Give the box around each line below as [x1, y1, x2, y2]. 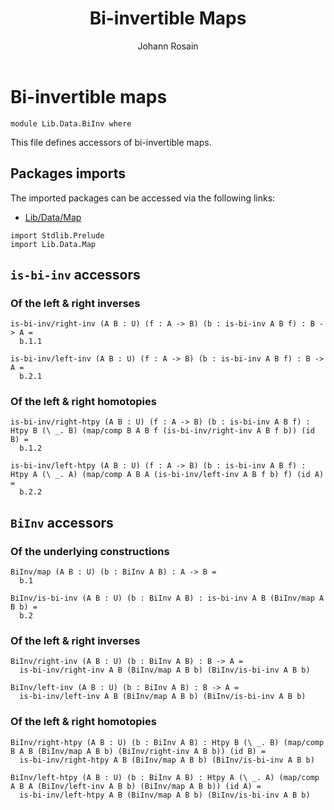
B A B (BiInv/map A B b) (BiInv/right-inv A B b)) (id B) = [10, 746, 267, 756]
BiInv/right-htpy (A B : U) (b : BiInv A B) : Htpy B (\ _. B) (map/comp [10, 737, 325, 747]
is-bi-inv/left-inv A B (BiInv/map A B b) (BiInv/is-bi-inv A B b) [19, 692, 307, 702]
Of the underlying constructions [10, 544, 170, 558]
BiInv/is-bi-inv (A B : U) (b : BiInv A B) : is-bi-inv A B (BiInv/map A [10, 593, 325, 604]
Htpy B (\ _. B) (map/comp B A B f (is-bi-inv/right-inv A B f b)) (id [10, 426, 315, 436]
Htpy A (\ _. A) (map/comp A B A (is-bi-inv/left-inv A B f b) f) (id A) [10, 470, 325, 480]
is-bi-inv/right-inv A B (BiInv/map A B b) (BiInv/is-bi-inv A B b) [19, 665, 311, 676]
